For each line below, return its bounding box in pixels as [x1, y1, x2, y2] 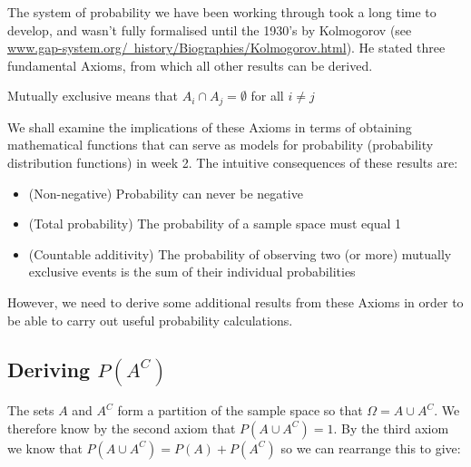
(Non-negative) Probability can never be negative [28, 183, 303, 202]
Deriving [7, 355, 91, 383]
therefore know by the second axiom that [7, 418, 236, 437]
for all [250, 86, 284, 105]
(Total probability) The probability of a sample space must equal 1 [28, 214, 402, 233]
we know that [7, 438, 83, 457]
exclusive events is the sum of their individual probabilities [28, 262, 356, 281]
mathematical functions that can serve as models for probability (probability [7, 135, 434, 154]
